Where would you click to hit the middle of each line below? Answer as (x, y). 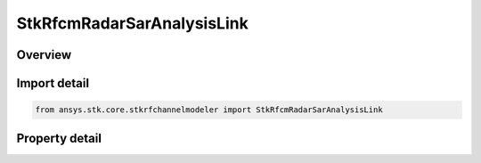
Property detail (59, 138)
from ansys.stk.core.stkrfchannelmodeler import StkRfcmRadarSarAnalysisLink (209, 110)
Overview (44, 55)
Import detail (53, 83)
